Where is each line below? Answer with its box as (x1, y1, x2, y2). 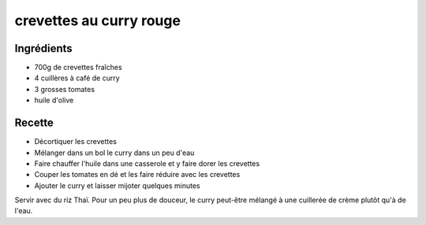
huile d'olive (34, 95, 74, 105)
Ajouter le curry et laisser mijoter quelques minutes (34, 181, 200, 190)
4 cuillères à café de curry (34, 73, 120, 83)
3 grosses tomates (34, 84, 95, 94)
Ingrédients (14, 42, 73, 55)
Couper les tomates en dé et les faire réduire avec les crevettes (34, 170, 241, 179)
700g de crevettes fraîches (34, 63, 122, 72)
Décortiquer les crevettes (34, 137, 118, 146)
